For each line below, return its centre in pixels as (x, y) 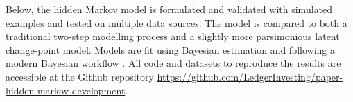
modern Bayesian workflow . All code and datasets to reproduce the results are (173, 63)
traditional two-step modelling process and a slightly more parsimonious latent (173, 36)
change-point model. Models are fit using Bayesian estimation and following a (170, 49)
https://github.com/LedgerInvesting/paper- (250, 76)
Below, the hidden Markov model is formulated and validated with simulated (169, 9)
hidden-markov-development (66, 90)
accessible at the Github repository (80, 76)
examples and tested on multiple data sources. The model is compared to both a (176, 22)
